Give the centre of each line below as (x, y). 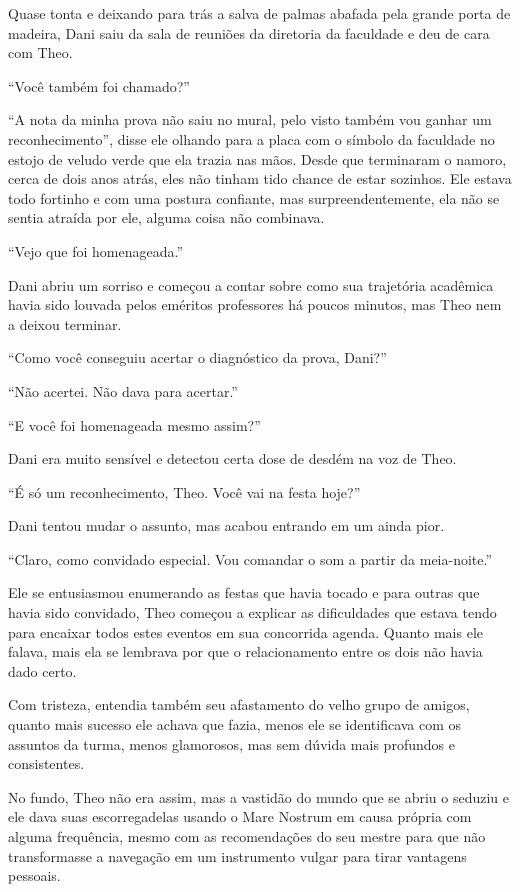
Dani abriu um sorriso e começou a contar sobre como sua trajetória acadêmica (251, 284)
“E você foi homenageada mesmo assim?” (134, 424)
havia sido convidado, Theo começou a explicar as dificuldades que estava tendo (252, 612)
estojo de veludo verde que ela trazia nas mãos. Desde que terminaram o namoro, (257, 158)
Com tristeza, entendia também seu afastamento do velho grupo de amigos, (239, 704)
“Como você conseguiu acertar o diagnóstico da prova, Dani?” (197, 357)
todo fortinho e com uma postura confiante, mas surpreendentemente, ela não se (254, 197)
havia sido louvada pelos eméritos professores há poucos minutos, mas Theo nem (255, 304)
